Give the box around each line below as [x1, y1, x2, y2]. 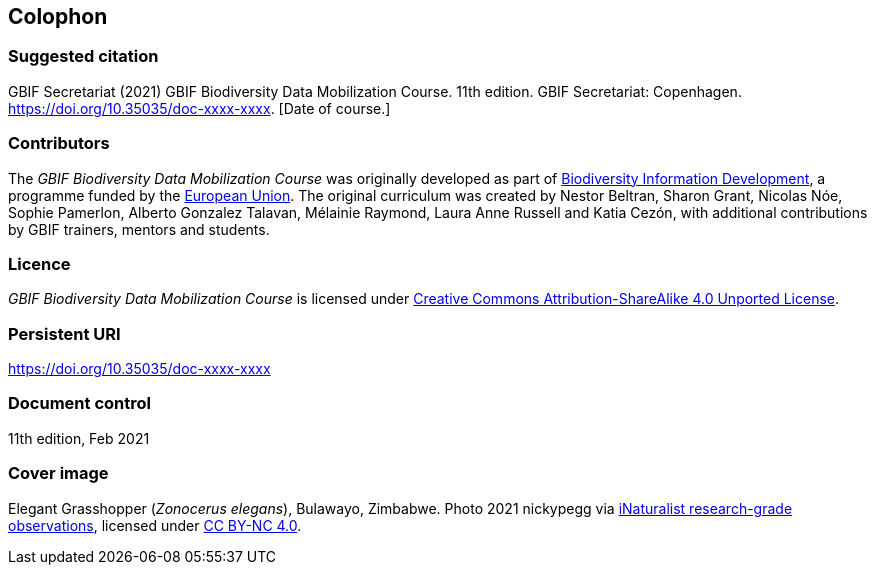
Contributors [8, 133, 110, 154]
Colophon [8, 4, 108, 29]
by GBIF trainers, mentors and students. [8, 220, 270, 238]
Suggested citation [8, 46, 159, 67]
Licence [8, 253, 71, 274]
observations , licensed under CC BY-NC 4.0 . [8, 516, 302, 534]
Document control [8, 393, 151, 414]
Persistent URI [8, 323, 121, 344]
